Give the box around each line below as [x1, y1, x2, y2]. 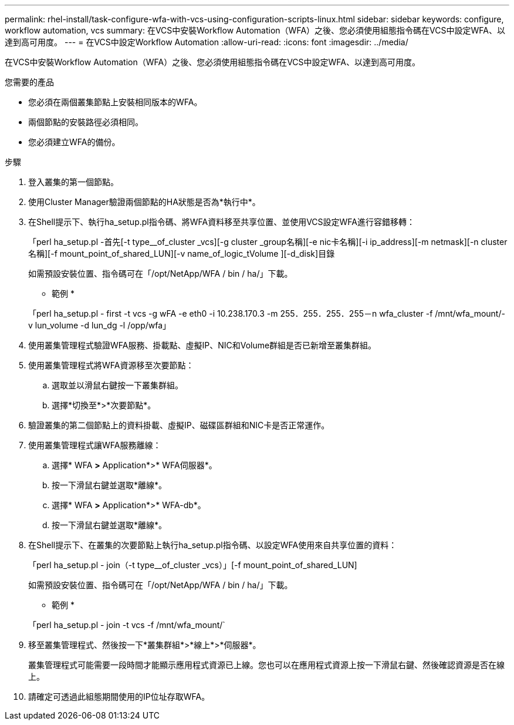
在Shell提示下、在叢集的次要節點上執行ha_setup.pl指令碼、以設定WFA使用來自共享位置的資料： [28, 540, 397, 550]
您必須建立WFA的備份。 [28, 137, 120, 147]
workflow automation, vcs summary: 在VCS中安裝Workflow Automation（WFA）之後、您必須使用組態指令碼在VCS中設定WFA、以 [5, 25, 505, 35]
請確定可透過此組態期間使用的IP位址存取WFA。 [28, 692, 210, 701]
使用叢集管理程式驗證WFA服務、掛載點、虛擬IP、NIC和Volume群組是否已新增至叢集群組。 [28, 340, 377, 350]
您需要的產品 [5, 77, 54, 87]
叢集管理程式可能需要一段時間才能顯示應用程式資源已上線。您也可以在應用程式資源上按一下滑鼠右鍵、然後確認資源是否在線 [28, 660, 505, 670]
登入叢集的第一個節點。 [28, 177, 119, 187]
